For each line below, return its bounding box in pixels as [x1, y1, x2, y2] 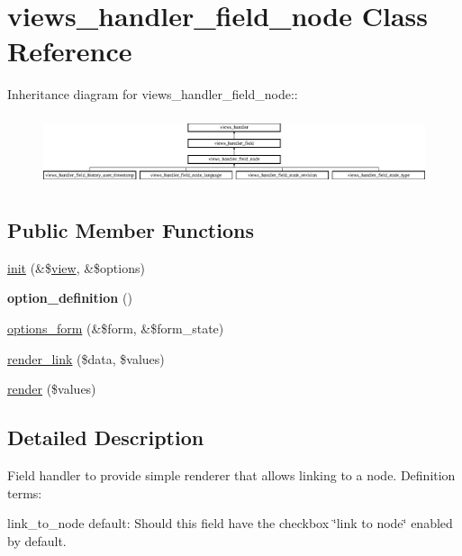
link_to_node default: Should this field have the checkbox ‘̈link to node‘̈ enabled [7, 514, 453, 533]
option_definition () [7, 288, 132, 307]
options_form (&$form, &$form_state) [7, 318, 224, 337]
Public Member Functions [7, 215, 254, 243]
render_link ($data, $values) [7, 349, 165, 368]
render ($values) [7, 379, 96, 398]
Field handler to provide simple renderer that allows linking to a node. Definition [7, 465, 456, 484]
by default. [7, 531, 67, 550]
